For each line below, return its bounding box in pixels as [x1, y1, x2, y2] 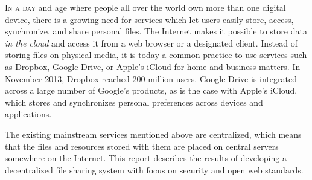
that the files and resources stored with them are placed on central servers [5, 140, 279, 152]
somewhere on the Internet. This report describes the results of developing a [5, 152, 287, 164]
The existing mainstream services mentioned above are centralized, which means [5, 127, 302, 140]
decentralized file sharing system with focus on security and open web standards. [5, 163, 304, 176]
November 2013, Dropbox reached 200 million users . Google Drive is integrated [5, 72, 297, 85]
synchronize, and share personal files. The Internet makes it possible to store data [5, 25, 307, 37]
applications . [5, 108, 52, 120]
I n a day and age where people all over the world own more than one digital [5, 1, 286, 13]
